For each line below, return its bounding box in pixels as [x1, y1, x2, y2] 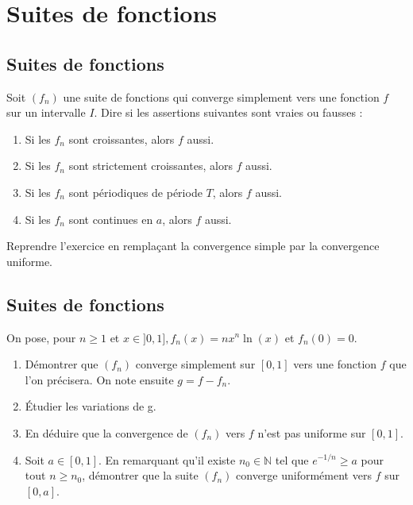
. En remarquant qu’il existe [98, 451, 236, 468]
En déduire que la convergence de [25, 424, 188, 441]
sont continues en [68, 210, 153, 227]
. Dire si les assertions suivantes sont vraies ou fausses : [94, 104, 363, 121]
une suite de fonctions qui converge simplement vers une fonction [63, 88, 380, 105]
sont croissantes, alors [68, 130, 175, 147]
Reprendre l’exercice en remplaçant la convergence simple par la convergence [6, 237, 380, 254]
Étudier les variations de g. [25, 398, 156, 414]
